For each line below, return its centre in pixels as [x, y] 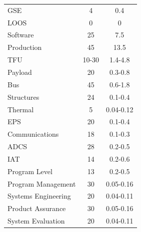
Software [21, 35]
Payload [20, 72]
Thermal [21, 109]
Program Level [30, 171]
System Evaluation [36, 221]
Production [25, 47]
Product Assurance [37, 208]
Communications [33, 134]
